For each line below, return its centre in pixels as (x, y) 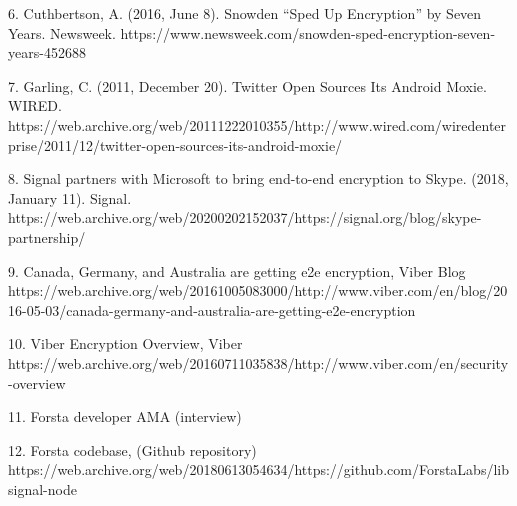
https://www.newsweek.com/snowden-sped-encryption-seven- (308, 32)
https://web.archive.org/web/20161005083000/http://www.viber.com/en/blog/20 (258, 290)
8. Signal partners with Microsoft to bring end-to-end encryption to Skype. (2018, (258, 178)
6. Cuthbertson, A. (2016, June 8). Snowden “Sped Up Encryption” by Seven (245, 13)
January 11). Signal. (70, 197)
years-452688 (47, 52)
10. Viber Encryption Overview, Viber (125, 343)
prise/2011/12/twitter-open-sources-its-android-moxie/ (175, 144)
